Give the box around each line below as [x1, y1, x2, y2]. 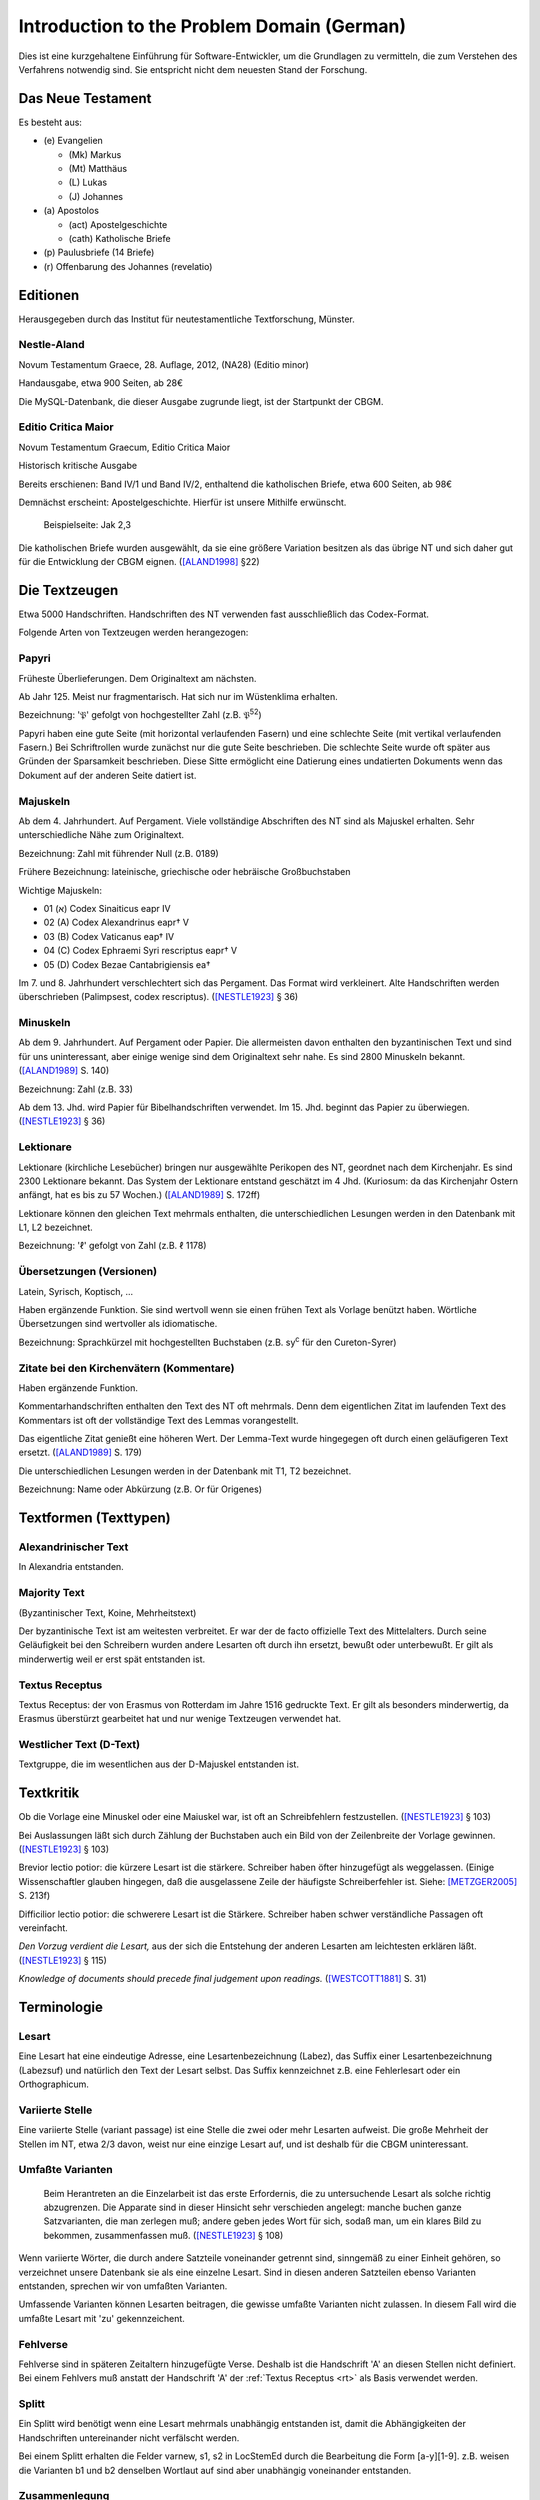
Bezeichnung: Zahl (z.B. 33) [18, 1083, 134, 1095]
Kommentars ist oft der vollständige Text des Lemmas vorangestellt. [18, 1414, 299, 1426]
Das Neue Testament [18, 90, 152, 107]
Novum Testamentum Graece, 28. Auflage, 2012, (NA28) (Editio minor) [18, 358, 310, 370]
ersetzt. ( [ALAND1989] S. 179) [18, 1446, 142, 1459]
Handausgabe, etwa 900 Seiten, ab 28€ [18, 377, 184, 389]
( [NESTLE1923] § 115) [18, 1954, 107, 1966]
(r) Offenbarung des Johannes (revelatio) [43, 260, 213, 272]
